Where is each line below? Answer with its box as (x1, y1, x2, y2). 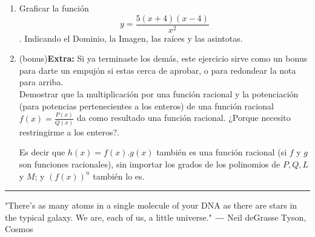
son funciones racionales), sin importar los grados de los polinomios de (19, 158, 280, 170)
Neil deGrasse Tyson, (227, 210, 307, 223)
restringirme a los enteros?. (19, 125, 120, 138)
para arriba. (19, 76, 64, 88)
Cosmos (5, 222, 33, 235)
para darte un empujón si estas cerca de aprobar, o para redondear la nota (19, 63, 296, 76)
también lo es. (93, 169, 145, 182)
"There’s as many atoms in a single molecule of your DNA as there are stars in (5, 199, 297, 212)
